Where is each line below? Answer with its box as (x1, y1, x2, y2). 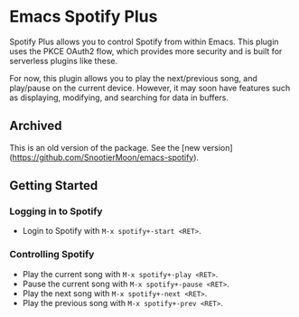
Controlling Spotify (9, 248, 95, 261)
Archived (9, 118, 62, 134)
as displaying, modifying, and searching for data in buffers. (9, 92, 229, 103)
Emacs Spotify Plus (9, 6, 158, 27)
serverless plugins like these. (9, 55, 118, 66)
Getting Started (9, 178, 98, 193)
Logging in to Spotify (9, 205, 103, 218)
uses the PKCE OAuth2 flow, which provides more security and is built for (9, 45, 283, 56)
